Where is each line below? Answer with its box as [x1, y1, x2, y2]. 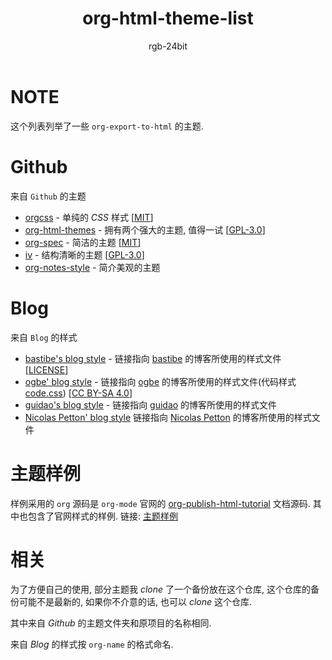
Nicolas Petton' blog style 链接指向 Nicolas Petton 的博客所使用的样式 [24, 411, 312, 423]
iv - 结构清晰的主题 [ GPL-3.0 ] [24, 248, 145, 261]
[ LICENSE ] [24, 363, 69, 376]
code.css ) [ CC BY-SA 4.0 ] [24, 387, 133, 399]
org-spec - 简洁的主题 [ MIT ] [24, 236, 142, 248]
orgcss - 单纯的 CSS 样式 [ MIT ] [24, 211, 154, 223]
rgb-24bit [148, 40, 188, 52]
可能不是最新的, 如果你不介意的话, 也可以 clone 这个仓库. [18, 596, 253, 608]
